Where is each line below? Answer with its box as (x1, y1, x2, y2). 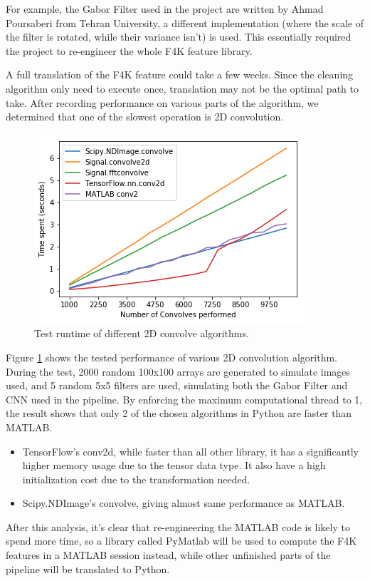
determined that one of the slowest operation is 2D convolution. (6, 109, 284, 124)
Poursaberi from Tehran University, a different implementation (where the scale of (6, 15, 364, 30)
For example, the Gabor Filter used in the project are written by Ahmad (6, 1, 324, 16)
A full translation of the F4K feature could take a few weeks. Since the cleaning (6, 67, 354, 82)
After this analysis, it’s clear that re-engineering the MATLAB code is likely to (6, 519, 350, 534)
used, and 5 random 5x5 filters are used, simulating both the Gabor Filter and (6, 378, 348, 393)
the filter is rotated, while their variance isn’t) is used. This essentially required (6, 29, 351, 44)
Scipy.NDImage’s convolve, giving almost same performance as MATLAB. (22, 495, 345, 510)
